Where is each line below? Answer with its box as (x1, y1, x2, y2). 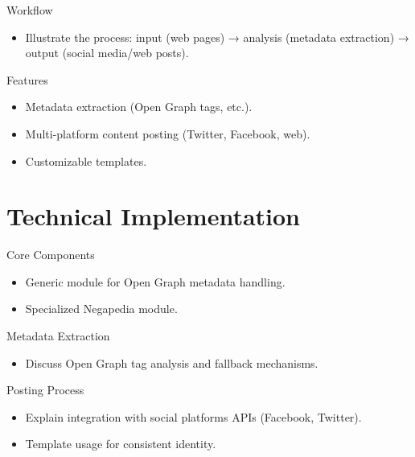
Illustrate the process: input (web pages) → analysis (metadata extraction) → (25, 28, 409, 45)
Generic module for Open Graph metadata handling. (25, 273, 286, 290)
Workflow (6, 2, 53, 18)
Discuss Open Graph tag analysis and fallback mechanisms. (25, 354, 318, 371)
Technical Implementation (6, 200, 301, 233)
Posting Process (6, 381, 84, 398)
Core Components (6, 246, 95, 263)
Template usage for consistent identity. (25, 435, 216, 452)
